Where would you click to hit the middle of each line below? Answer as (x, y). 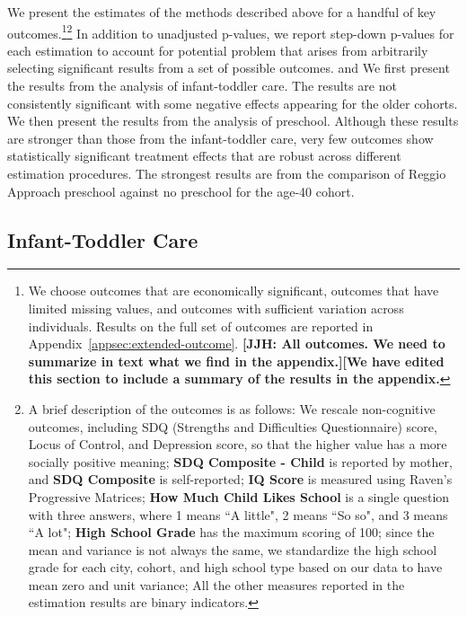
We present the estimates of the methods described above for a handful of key (222, 12)
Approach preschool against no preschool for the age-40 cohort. (181, 191)
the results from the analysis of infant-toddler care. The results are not (202, 86)
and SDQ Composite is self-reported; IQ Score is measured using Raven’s (240, 479)
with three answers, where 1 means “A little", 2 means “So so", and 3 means (238, 514)
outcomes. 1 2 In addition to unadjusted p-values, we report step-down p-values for (231, 31)
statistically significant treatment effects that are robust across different (204, 156)
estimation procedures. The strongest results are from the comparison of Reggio (227, 173)
